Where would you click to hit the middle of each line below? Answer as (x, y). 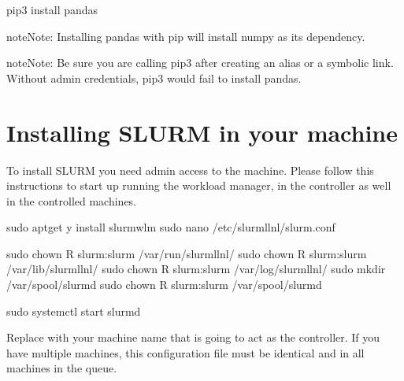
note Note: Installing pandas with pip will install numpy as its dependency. (186, 36)
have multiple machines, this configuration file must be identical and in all (185, 352)
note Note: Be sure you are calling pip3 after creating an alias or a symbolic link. (200, 63)
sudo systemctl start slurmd (74, 311)
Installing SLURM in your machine (202, 132)
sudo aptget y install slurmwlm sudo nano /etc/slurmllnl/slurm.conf (171, 227)
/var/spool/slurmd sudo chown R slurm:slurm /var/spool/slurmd (164, 285)
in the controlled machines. (72, 200)
